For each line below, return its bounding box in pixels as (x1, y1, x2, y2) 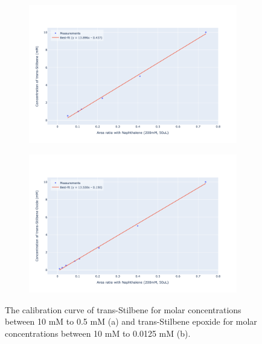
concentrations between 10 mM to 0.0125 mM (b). (5, 327, 191, 340)
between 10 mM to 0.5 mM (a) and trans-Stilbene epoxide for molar (5, 315, 257, 328)
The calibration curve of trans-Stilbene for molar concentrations (5, 303, 241, 316)
